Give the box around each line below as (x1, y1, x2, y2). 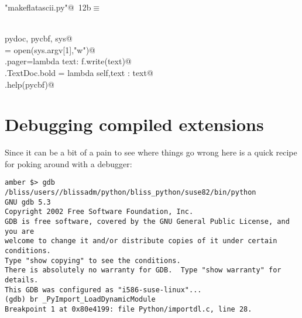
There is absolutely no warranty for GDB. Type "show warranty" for (5, 266, 282, 275)
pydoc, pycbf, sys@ (5, 32, 73, 44)
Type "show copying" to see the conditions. (5, 256, 181, 265)
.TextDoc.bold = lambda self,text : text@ (5, 66, 153, 78)
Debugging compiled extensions (5, 112, 264, 136)
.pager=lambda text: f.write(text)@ (5, 55, 132, 67)
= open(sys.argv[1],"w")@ (5, 43, 95, 56)
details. (5, 276, 39, 285)
